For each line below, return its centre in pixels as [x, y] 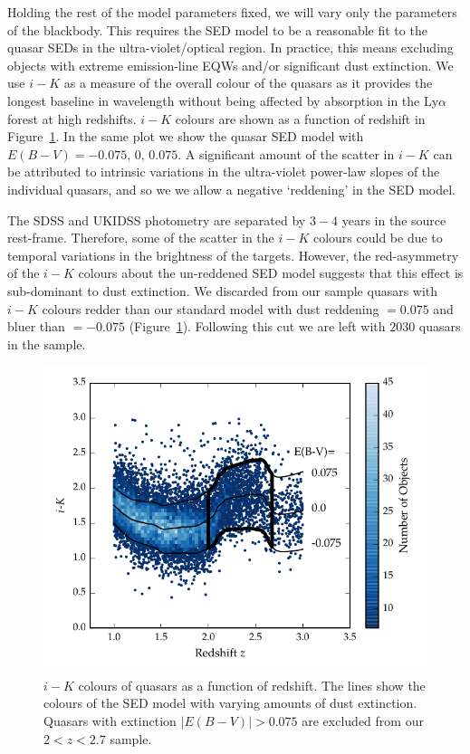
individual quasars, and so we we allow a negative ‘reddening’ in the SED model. [231, 189]
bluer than [36, 326]
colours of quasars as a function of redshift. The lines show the [252, 685]
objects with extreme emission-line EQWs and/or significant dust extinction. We [230, 65]
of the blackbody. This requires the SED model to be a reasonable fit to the [217, 29]
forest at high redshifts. [72, 118]
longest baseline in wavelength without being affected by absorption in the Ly [223, 100]
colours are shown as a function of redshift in [300, 118]
